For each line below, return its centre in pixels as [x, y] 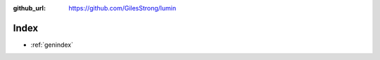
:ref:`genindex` [52, 45]
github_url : [29, 8]
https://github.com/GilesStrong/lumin [122, 8]
